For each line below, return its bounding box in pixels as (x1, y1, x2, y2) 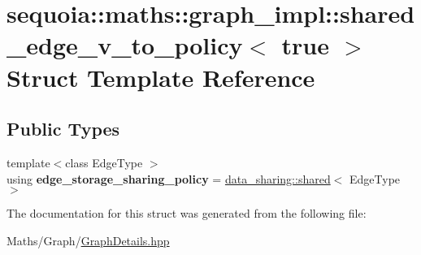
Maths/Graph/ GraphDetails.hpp (7, 231, 170, 249)
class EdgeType (65, 153, 143, 171)
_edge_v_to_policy (7, 28, 243, 62)
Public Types (7, 116, 120, 141)
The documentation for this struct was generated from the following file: (7, 205, 367, 222)
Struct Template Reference (7, 60, 315, 93)
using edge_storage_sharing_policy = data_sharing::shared (7, 170, 331, 187)
